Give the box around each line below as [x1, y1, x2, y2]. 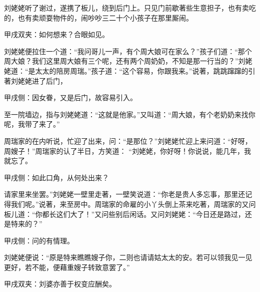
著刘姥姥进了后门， [4, 75, 67, 86]
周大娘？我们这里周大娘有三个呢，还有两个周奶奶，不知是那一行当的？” [4, 56, 238, 66]
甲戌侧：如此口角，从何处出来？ [4, 172, 109, 182]
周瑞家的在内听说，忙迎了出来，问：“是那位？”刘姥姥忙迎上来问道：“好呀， [4, 135, 252, 146]
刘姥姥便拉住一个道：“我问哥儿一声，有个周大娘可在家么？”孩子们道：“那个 [4, 46, 252, 56]
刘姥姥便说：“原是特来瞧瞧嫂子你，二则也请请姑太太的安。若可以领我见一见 [4, 252, 252, 262]
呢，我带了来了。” [4, 119, 60, 129]
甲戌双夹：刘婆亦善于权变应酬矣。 [4, 278, 116, 289]
